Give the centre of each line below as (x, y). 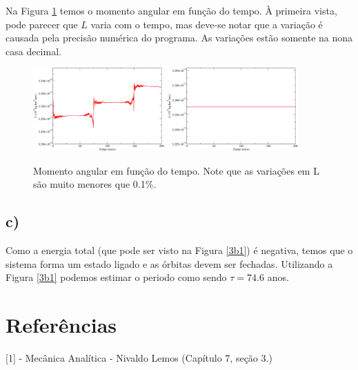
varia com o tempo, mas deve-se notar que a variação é (207, 24)
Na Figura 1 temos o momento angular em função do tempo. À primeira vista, (171, 10)
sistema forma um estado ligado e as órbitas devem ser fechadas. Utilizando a (169, 263)
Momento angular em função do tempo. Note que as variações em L (176, 170)
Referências (61, 325)
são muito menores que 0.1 (89, 184)
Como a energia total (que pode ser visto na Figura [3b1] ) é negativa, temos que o (179, 250)
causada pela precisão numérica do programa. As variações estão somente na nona (179, 38)
